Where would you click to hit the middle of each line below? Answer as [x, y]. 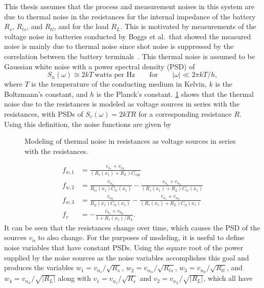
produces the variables [39, 267]
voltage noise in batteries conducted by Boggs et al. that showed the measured [128, 36]
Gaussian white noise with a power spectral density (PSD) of [100, 66]
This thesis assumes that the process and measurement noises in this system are [129, 6]
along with [75, 278]
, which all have [228, 278]
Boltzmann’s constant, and [46, 94]
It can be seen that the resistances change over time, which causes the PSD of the [132, 227]
